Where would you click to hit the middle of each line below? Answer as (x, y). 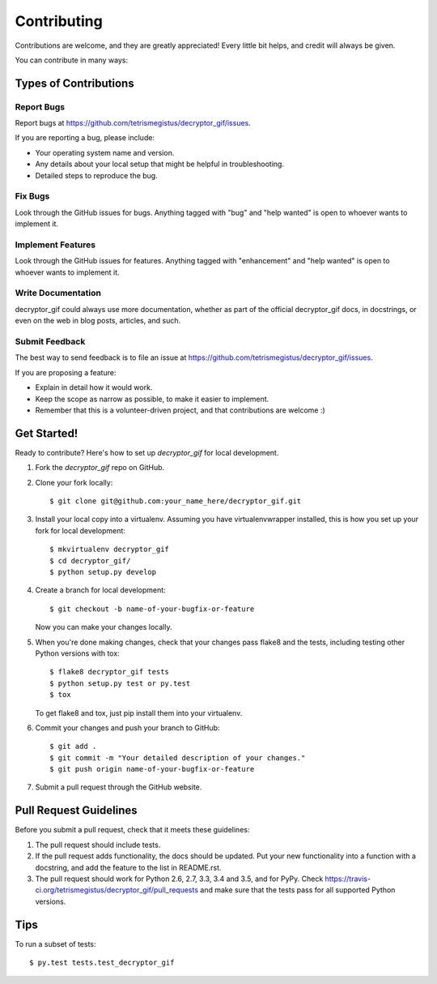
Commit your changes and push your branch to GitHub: (127, 727)
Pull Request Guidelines (76, 811)
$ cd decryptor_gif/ (90, 560)
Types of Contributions (74, 83)
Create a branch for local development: (100, 590)
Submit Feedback (50, 342)
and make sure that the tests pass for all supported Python (297, 890)
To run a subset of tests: (55, 943)
